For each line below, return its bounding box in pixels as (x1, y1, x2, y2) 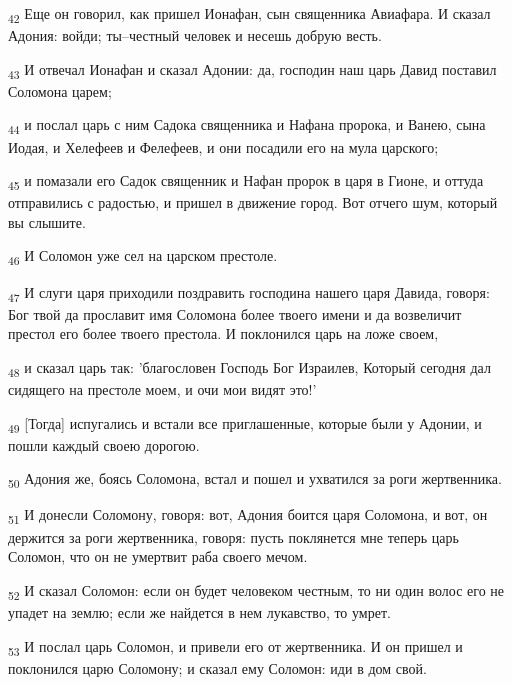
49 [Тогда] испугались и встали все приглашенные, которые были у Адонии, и (8, 412, 482, 436)
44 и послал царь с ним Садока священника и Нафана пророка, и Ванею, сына (8, 114, 486, 138)
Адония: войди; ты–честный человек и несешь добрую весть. (8, 25, 382, 46)
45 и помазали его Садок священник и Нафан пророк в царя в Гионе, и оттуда (8, 170, 484, 193)
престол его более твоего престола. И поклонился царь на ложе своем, (8, 323, 439, 344)
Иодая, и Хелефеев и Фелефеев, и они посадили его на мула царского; (8, 136, 439, 157)
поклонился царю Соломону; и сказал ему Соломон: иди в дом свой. (8, 657, 427, 678)
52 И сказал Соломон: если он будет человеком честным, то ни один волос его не (8, 579, 505, 603)
